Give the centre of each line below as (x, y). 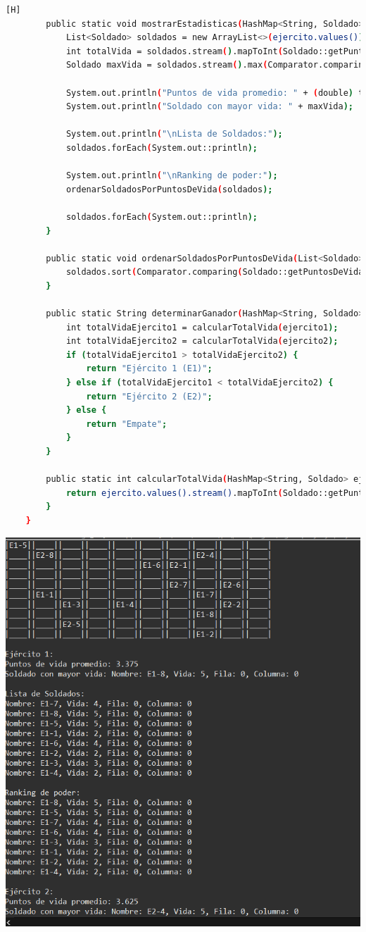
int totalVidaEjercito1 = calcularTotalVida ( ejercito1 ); (202, 327)
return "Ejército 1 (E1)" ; (149, 369)
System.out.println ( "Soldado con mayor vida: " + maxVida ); (209, 107)
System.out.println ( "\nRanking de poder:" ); (172, 176)
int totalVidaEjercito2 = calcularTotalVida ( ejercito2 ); (202, 341)
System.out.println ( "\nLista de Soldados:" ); (174, 134)
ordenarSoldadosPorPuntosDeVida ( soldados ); (169, 189)
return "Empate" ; (127, 424)
